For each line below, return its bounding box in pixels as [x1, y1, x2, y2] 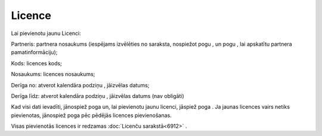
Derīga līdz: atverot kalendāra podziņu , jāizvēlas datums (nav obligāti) [11, 92, 184, 99]
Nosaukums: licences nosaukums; [11, 71, 95, 78]
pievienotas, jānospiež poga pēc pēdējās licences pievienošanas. [11, 112, 172, 119]
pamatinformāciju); [11, 49, 58, 56]
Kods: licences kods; [11, 59, 62, 67]
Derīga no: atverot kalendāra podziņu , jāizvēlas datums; [11, 81, 150, 88]
